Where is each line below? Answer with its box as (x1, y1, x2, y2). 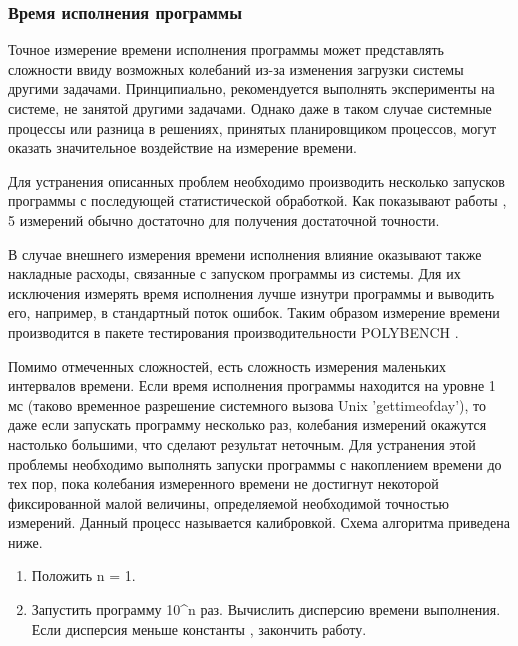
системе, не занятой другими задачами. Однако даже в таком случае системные (8, 98, 492, 118)
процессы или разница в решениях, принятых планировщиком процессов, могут (8, 117, 497, 138)
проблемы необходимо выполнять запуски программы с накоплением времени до (8, 453, 502, 474)
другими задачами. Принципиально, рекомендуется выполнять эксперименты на (8, 78, 495, 99)
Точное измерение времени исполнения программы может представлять (8, 39, 444, 60)
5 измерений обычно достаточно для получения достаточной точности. (8, 209, 440, 230)
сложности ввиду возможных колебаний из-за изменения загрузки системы (8, 58, 464, 79)
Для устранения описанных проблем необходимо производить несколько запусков (8, 170, 505, 191)
